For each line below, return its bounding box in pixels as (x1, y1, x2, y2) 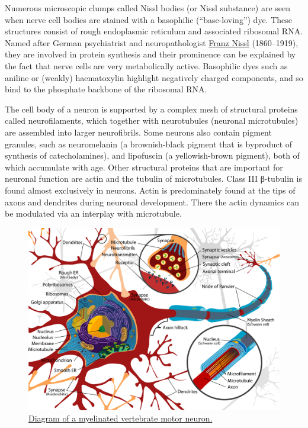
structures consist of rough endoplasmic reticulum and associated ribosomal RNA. (5, 25, 303, 37)
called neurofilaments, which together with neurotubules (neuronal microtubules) (5, 114, 299, 127)
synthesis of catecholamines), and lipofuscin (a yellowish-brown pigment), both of (5, 149, 300, 162)
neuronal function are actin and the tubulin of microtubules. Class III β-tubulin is (5, 172, 302, 185)
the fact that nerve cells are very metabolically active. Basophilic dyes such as (5, 59, 288, 72)
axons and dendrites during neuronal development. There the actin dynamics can (5, 195, 300, 208)
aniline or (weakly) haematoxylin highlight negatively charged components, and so (5, 71, 303, 83)
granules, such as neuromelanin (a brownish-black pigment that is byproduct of (5, 137, 293, 150)
